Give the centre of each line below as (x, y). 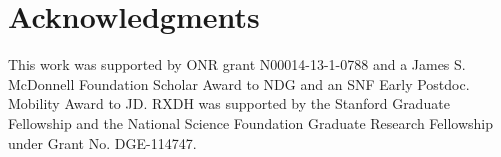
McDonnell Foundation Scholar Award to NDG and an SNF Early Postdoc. (239, 83)
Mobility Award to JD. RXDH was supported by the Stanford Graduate (229, 103)
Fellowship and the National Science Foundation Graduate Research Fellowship (250, 122)
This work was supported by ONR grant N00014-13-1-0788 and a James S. (237, 64)
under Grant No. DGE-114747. (102, 142)
